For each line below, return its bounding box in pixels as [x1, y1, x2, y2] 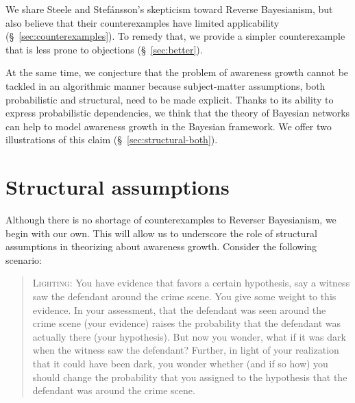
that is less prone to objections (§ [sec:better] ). [5, 42, 203, 56]
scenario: [5, 252, 42, 267]
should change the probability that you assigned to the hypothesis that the [32, 369, 347, 384]
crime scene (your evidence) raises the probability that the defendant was [32, 316, 341, 330]
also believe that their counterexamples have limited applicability [5, 15, 280, 29]
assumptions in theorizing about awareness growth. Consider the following [5, 239, 317, 254]
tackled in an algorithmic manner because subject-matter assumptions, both [5, 78, 326, 93]
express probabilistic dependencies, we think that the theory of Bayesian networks [5, 106, 350, 120]
